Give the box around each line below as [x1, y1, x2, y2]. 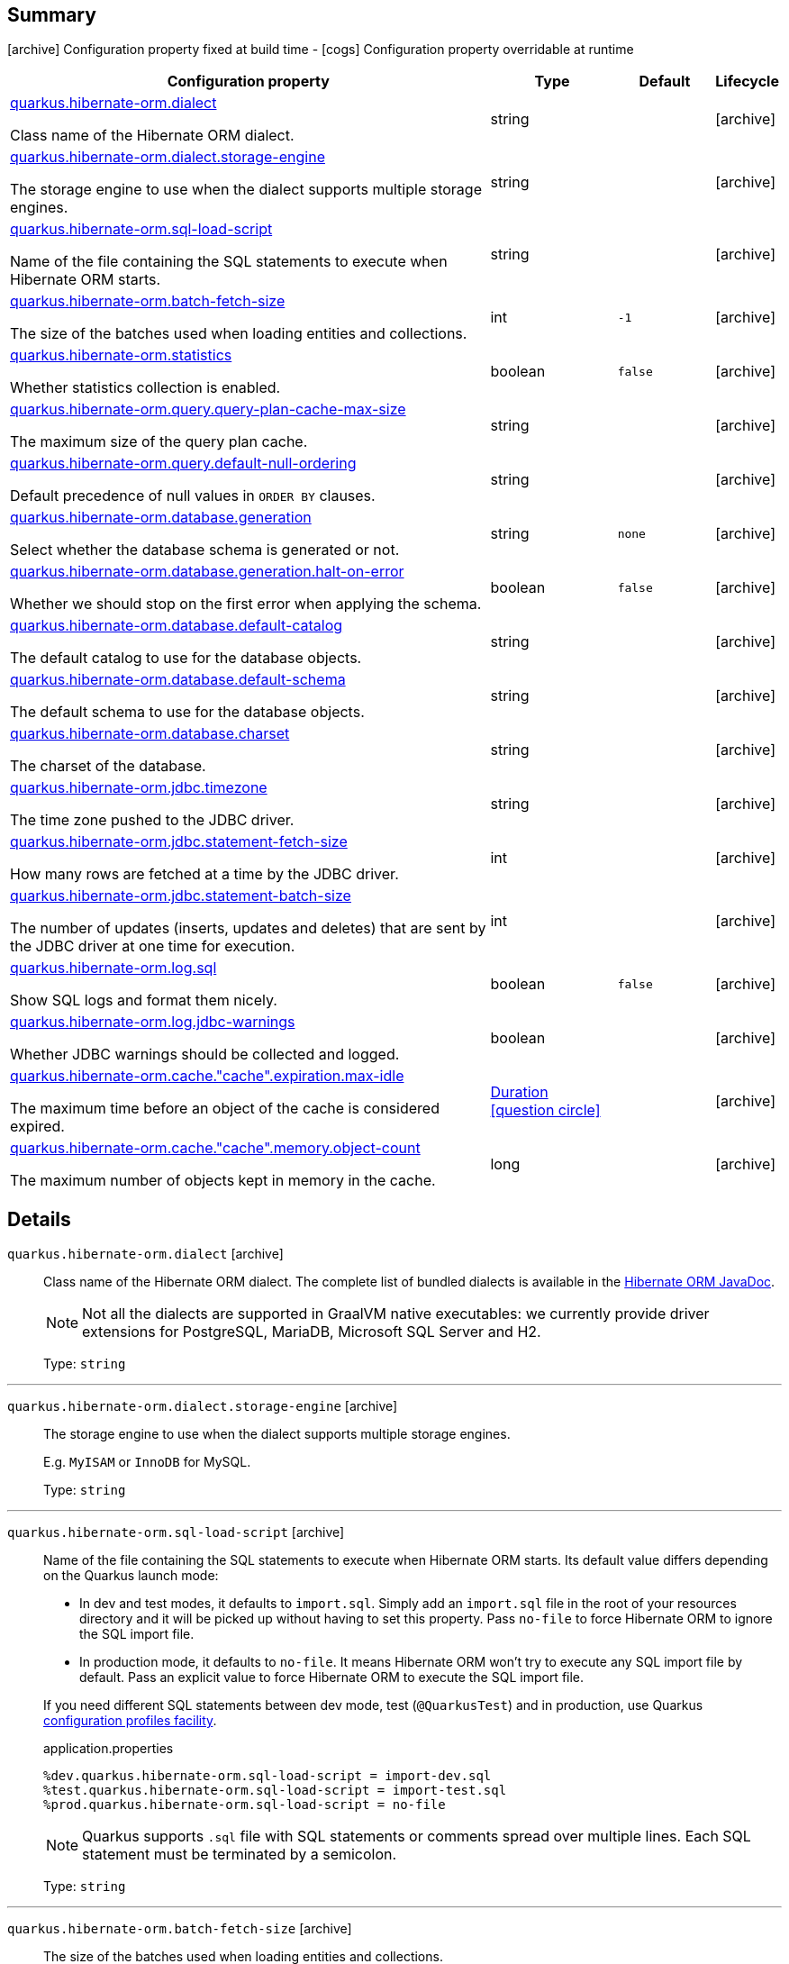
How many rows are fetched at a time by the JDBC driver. [10, 865, 399, 884]
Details [7, 1207, 71, 1231]
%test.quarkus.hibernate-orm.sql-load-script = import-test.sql [43, 1783, 507, 1798]
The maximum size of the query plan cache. [10, 432, 308, 451]
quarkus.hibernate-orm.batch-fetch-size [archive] [7, 1921, 352, 1937]
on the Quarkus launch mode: [43, 1568, 219, 1584]
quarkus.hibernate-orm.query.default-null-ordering [10, 454, 357, 473]
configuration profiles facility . [43, 1713, 217, 1729]
